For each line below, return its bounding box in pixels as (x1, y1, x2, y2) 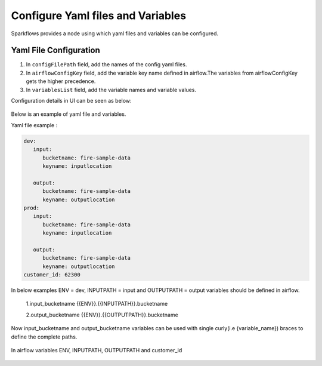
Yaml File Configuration (11, 45, 101, 56)
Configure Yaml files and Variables (11, 9, 187, 22)
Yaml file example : (11, 121, 58, 128)
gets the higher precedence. (26, 78, 96, 85)
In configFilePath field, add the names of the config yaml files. (26, 61, 187, 68)
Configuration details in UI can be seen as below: (11, 97, 132, 104)
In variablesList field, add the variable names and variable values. (26, 86, 197, 93)
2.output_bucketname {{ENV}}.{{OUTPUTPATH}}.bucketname (26, 311, 178, 318)
